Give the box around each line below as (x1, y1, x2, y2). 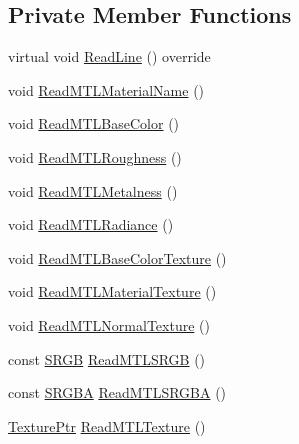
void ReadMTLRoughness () (8, 146, 182, 167)
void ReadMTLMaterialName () (8, 79, 205, 100)
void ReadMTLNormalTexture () (8, 314, 210, 335)
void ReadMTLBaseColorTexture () (8, 247, 227, 268)
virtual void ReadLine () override (8, 46, 211, 67)
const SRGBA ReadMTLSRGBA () (8, 382, 227, 403)
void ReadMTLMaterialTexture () (8, 281, 217, 302)
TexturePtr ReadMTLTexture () (8, 415, 206, 436)
